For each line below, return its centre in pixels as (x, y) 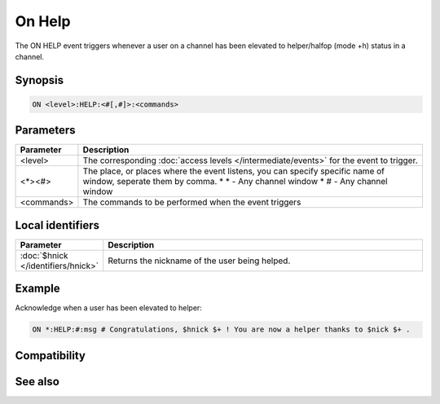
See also (37, 382)
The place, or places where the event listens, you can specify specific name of (233, 171)
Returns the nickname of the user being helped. (199, 261)
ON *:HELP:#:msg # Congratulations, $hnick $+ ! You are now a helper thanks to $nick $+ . (221, 329)
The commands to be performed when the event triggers (192, 202)
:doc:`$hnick (44, 255)
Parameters (45, 130)
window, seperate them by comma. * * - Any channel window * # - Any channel (235, 182)
